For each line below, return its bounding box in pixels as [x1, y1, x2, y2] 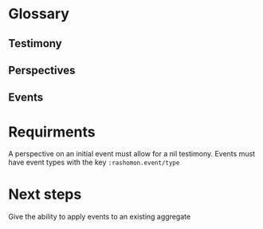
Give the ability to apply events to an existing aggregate [8, 212, 191, 222]
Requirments [8, 123, 96, 140]
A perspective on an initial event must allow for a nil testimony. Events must [8, 149, 256, 159]
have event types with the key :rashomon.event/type [8, 157, 180, 168]
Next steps [8, 185, 82, 203]
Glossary [8, 5, 70, 23]
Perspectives [8, 63, 76, 77]
